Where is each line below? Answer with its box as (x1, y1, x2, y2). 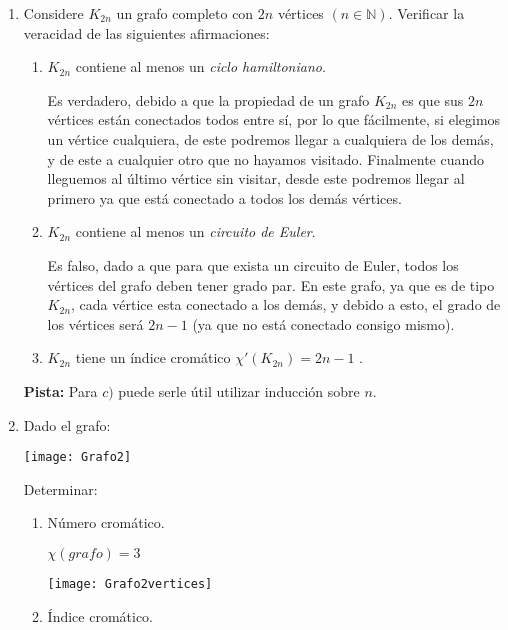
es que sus (402, 89, 464, 110)
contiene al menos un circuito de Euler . (75, 221, 316, 242)
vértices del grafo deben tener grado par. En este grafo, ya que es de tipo (47, 274, 495, 295)
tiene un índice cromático (75, 347, 231, 368)
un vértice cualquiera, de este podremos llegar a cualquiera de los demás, (47, 128, 494, 149)
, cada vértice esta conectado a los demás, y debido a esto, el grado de (71, 294, 501, 315)
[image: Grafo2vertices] (47, 576, 213, 591)
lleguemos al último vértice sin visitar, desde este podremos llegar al (47, 168, 465, 189)
